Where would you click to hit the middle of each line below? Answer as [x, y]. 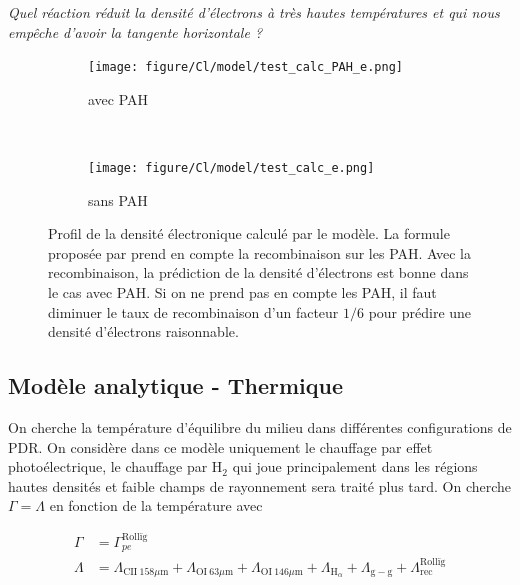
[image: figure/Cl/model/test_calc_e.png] [231, 168]
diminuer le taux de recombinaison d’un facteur [193, 311]
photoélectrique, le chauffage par [108, 466]
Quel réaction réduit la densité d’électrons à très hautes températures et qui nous [254, 12]
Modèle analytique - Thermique [176, 385]
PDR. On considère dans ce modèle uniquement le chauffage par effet [220, 446]
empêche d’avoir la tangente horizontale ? [135, 31]
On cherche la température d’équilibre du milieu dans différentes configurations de [260, 427]
